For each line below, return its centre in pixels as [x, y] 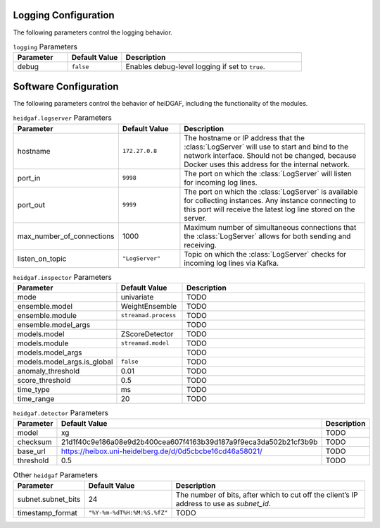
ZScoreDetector [147, 333]
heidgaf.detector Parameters [61, 413]
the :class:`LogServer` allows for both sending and [267, 236]
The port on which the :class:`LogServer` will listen [268, 173]
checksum [34, 442]
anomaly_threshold [49, 371]
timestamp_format [47, 512]
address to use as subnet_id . [223, 503]
